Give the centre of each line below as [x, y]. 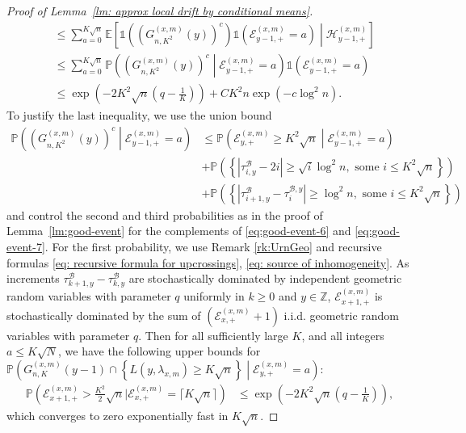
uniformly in [214, 296]
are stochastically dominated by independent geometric [265, 278]
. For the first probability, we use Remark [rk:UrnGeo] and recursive [213, 247]
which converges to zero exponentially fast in [118, 415]
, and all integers [343, 335]
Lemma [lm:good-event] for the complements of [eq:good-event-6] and [179, 231]
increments [33, 278]
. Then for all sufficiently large [213, 335]
